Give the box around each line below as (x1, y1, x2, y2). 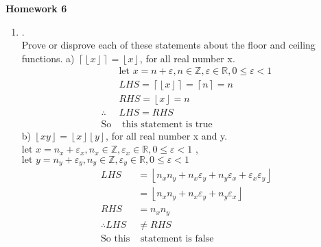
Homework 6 (5, 1, 67, 15)
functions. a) (21, 51, 75, 65)
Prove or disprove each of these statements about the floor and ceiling (21, 38, 316, 52)
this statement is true (122, 119, 213, 129)
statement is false (141, 233, 214, 244)
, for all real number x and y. (106, 128, 228, 142)
